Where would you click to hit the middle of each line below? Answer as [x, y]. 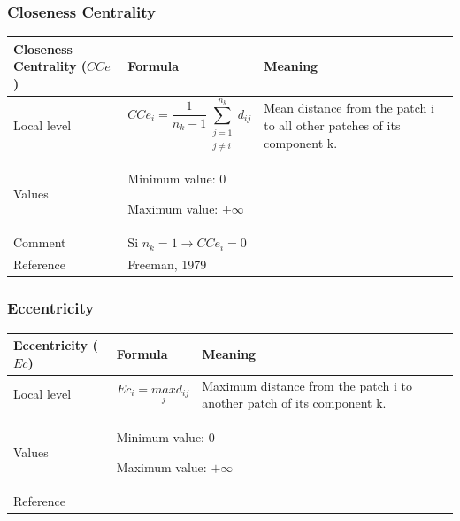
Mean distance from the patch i [349, 108]
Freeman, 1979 [167, 264]
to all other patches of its [332, 124]
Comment [40, 242]
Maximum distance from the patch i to [307, 385]
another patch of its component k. [294, 403]
